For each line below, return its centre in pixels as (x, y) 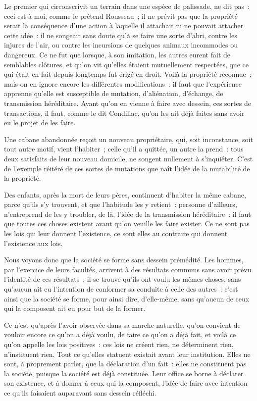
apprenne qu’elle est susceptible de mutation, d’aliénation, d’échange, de (114, 93)
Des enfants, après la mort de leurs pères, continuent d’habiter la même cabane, (125, 194)
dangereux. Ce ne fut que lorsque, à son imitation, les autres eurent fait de (117, 54)
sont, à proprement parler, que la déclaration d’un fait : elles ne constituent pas (125, 364)
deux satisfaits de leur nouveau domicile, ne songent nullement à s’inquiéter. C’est (128, 158)
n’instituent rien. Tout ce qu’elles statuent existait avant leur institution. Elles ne (127, 354)
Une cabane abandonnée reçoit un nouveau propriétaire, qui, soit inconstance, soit (128, 139)
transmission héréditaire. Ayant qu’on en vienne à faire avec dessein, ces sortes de (128, 103)
